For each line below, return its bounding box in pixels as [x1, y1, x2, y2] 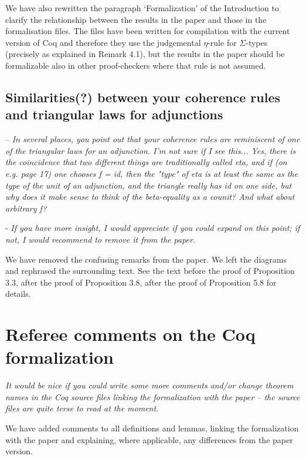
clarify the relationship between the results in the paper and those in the [5, 13, 267, 25]
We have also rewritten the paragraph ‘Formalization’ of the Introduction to [5, 2, 279, 14]
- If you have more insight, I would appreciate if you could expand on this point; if [5, 222, 300, 234]
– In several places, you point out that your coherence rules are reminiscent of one [5, 133, 300, 145]
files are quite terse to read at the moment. [5, 402, 159, 414]
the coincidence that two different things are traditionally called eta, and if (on [5, 156, 287, 168]
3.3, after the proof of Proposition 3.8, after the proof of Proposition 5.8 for [5, 276, 277, 288]
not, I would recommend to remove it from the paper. [5, 233, 196, 245]
